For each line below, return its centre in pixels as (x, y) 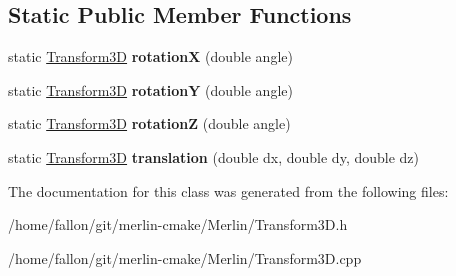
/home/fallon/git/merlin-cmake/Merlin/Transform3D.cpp (185, 257)
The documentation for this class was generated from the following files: (228, 190)
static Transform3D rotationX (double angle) (150, 56)
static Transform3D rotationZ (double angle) (149, 123)
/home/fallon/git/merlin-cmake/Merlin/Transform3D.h (178, 224)
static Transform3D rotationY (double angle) (150, 89)
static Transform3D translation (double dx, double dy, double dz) (213, 156)
